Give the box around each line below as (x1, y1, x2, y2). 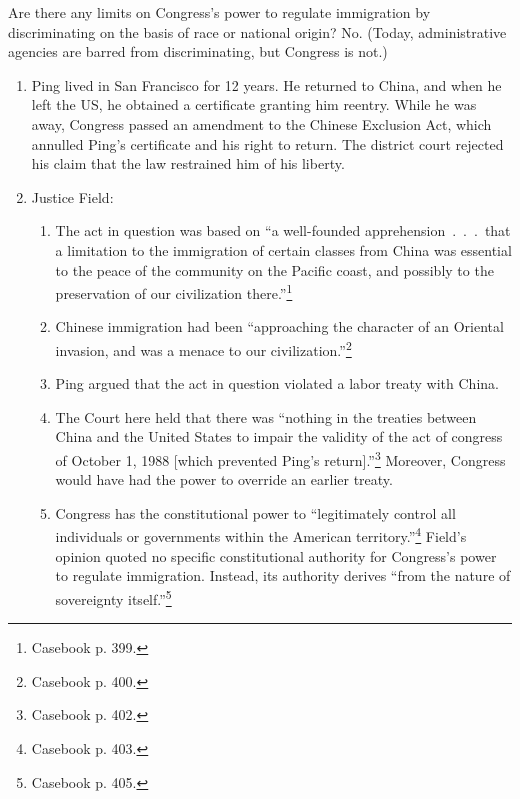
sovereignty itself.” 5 (55, 585, 172, 609)
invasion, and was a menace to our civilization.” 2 (55, 336, 352, 360)
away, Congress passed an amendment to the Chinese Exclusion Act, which (31, 113, 492, 134)
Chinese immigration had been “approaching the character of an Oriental (55, 316, 504, 337)
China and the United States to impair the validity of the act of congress (55, 426, 503, 447)
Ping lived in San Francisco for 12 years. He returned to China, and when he (31, 74, 502, 95)
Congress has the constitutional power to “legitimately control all (55, 502, 456, 523)
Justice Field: (31, 186, 114, 207)
